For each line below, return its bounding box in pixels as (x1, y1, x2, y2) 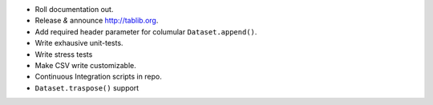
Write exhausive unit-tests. (34, 38, 123, 48)
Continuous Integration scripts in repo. (34, 72, 162, 82)
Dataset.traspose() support (34, 83, 140, 92)
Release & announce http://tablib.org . (34, 16, 159, 26)
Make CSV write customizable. (34, 60, 136, 70)
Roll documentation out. (34, 5, 114, 14)
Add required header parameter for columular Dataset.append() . (34, 26, 257, 36)
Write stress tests (34, 49, 93, 59)
